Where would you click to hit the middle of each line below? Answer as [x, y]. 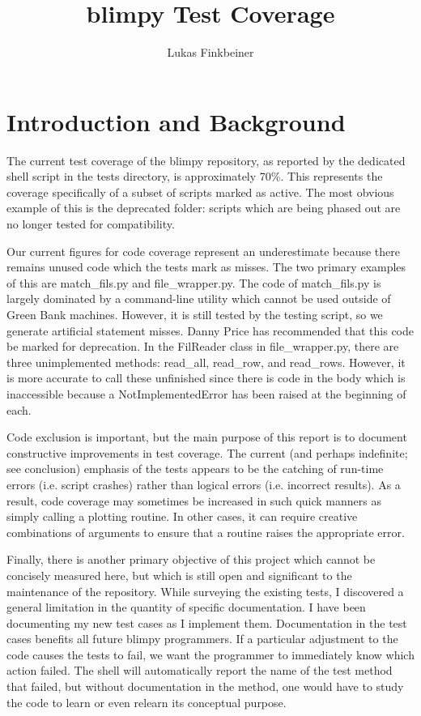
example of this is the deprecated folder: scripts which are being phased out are [204, 208]
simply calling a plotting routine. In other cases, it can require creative [182, 516]
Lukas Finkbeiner [210, 52]
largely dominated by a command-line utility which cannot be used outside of [199, 298]
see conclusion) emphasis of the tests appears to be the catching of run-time [195, 469]
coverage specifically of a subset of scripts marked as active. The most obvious [200, 192]
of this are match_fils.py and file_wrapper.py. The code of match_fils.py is [194, 282]
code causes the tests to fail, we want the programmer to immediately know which [210, 654]
